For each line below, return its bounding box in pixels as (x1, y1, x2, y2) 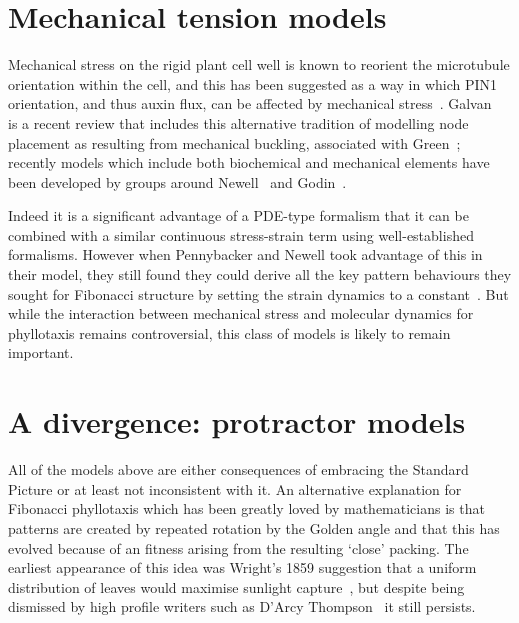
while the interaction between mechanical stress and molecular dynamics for (8, 303, 474, 324)
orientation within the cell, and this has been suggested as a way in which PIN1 (8, 73, 498, 94)
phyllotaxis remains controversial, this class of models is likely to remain (8, 322, 451, 343)
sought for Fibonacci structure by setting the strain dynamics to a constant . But (8, 283, 509, 304)
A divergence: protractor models (8, 401, 466, 442)
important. (8, 342, 74, 363)
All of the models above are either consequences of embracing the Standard (8, 459, 469, 480)
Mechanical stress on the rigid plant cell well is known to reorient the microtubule (8, 54, 510, 75)
